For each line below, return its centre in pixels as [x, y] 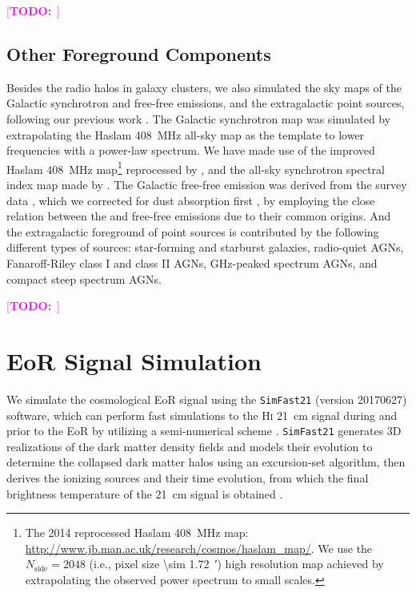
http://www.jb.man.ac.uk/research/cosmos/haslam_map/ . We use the [199, 548]
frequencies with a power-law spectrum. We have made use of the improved [191, 150]
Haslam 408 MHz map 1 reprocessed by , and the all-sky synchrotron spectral [196, 167]
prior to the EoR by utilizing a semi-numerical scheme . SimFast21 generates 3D [204, 431]
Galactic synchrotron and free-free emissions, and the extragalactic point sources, [206, 103]
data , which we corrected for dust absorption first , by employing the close [191, 200]
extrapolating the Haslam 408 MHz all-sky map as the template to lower [186, 134]
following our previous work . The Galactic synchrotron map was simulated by [199, 118]
